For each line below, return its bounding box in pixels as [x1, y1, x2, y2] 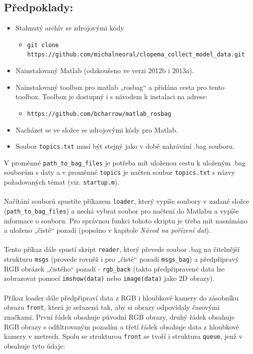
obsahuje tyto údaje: [4, 340, 65, 351]
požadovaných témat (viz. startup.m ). [4, 177, 120, 187]
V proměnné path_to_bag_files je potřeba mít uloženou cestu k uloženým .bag [4, 157, 246, 167]
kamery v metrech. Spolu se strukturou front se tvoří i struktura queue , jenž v [4, 331, 243, 341]
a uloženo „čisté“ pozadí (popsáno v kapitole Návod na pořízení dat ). [4, 225, 211, 235]
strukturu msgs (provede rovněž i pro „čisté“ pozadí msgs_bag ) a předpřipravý [4, 254, 239, 264]
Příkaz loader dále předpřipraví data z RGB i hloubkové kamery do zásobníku [4, 292, 239, 302]
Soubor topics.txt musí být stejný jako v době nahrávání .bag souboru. [15, 141, 235, 151]
